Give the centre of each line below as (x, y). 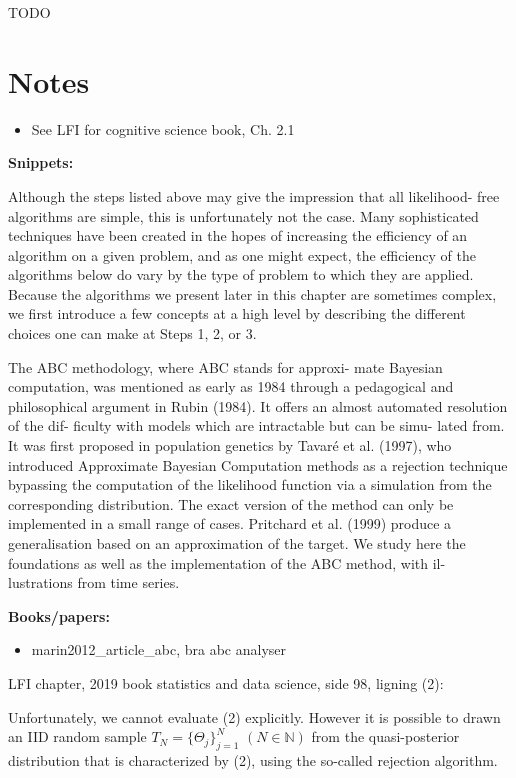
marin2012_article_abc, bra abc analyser (158, 649)
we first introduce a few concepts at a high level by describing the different (237, 313)
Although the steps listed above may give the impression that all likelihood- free (254, 195)
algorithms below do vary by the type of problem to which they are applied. (241, 274)
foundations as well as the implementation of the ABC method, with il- (227, 562)
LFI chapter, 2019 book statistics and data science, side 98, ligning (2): (226, 682)
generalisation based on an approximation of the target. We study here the (237, 543)
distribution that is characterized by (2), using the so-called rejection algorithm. (253, 759)
